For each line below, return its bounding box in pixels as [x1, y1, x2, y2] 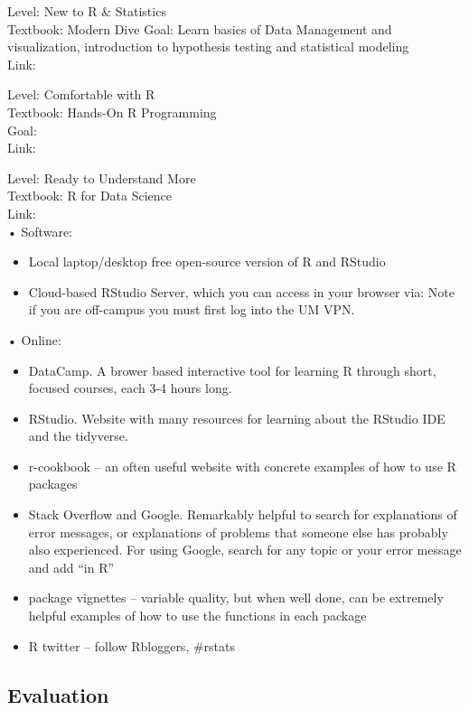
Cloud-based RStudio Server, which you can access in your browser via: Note [28, 282, 455, 301]
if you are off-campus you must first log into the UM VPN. [28, 300, 355, 319]
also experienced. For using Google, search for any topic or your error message [28, 540, 462, 559]
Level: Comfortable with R [7, 85, 155, 104]
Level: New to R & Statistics [7, 2, 166, 20]
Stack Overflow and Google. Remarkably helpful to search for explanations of [28, 505, 457, 524]
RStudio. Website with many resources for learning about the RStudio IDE [28, 408, 446, 427]
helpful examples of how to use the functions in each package [28, 606, 367, 625]
